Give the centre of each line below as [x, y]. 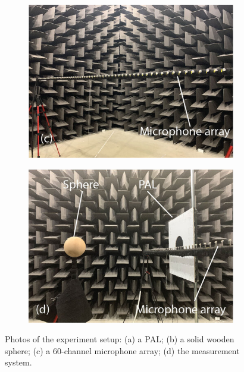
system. [18, 362]
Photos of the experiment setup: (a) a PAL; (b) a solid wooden [120, 339]
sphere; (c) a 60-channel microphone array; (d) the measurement [122, 350]
